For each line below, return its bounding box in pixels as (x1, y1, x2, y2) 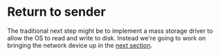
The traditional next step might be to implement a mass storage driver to (7, 27, 213, 35)
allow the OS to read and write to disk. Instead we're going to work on (7, 33, 206, 42)
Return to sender (7, 4, 106, 20)
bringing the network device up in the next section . (7, 41, 153, 49)
